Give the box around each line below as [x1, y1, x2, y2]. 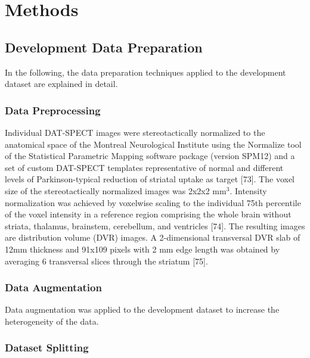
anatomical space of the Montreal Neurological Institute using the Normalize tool [5, 138, 302, 150]
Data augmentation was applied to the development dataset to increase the [5, 303, 280, 316]
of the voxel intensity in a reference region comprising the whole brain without [5, 208, 292, 220]
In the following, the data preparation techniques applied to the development [5, 66, 286, 78]
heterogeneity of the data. [5, 315, 99, 327]
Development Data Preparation [5, 38, 203, 56]
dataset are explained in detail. [5, 77, 118, 90]
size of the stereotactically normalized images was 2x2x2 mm [5, 184, 227, 197]
